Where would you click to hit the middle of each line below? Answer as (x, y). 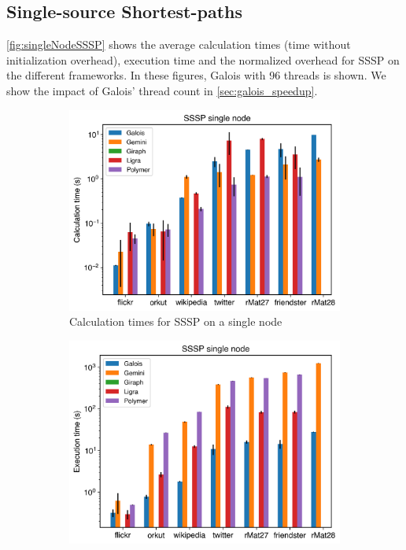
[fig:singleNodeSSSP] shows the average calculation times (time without (179, 44)
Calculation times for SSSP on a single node (176, 321)
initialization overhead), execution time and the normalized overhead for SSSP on (203, 59)
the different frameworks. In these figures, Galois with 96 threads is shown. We (196, 75)
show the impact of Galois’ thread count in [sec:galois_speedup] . (162, 90)
